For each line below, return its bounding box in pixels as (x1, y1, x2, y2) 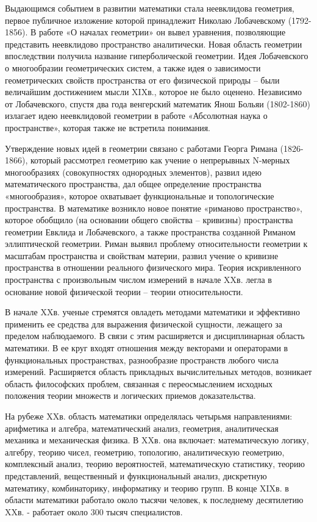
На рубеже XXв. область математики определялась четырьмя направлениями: (5, 410, 293, 422)
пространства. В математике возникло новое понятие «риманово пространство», (5, 201, 302, 214)
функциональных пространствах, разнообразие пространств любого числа (5, 353, 279, 366)
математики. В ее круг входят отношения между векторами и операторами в (5, 341, 288, 354)
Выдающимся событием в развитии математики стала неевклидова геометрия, (5, 2, 294, 14)
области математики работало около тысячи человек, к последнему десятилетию (5, 493, 304, 506)
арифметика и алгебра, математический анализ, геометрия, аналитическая (5, 421, 279, 434)
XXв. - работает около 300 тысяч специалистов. (5, 505, 183, 518)
